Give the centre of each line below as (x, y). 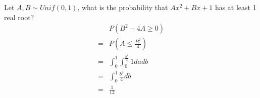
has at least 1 (236, 7)
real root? (19, 17)
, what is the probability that (123, 7)
